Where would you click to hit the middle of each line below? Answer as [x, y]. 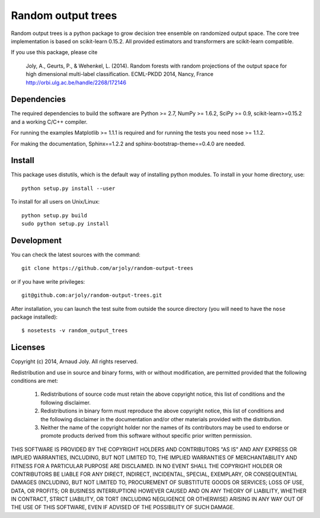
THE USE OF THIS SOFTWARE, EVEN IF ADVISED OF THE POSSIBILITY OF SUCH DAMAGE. [123, 507]
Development [36, 240]
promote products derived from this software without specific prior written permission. [146, 436]
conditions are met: [35, 380]
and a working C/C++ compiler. [49, 122]
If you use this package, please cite [54, 52]
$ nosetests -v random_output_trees [75, 330]
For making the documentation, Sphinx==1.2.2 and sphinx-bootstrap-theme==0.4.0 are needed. [128, 144]
